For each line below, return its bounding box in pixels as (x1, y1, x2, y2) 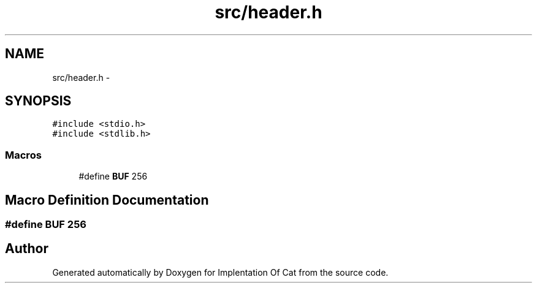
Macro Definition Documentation (5, 192, 209, 208)
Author (5, 241, 48, 257)
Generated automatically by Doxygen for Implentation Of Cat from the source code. (52, 267, 389, 278)
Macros (5, 148, 42, 161)
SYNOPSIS (5, 93, 72, 109)
